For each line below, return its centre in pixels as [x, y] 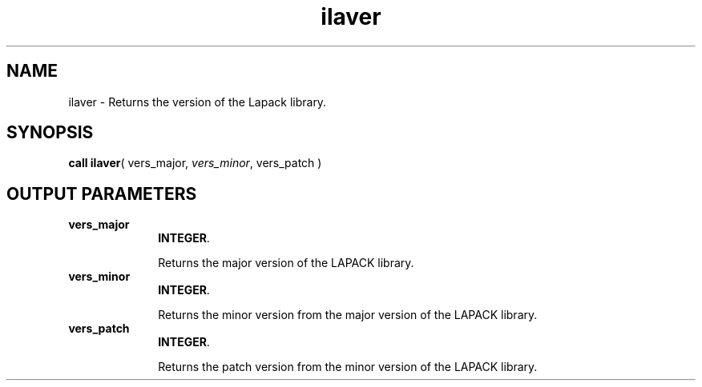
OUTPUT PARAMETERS [102, 193]
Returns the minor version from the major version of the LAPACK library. [348, 315]
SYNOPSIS [50, 133]
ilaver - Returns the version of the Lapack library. [198, 102]
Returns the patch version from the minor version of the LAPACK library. [348, 367]
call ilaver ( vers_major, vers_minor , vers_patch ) [195, 163]
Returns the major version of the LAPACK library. [286, 263]
